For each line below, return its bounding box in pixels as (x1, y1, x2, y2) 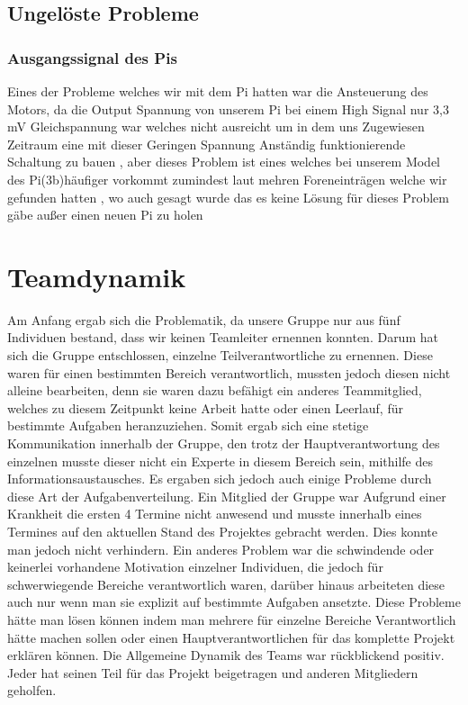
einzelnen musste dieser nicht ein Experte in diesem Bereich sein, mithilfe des (7, 451, 434, 470)
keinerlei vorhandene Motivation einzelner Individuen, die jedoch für (7, 557, 383, 576)
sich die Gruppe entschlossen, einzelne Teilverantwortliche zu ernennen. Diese (7, 346, 433, 365)
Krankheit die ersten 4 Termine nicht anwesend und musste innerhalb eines (7, 504, 422, 523)
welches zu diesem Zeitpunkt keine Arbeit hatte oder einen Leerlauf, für (7, 398, 403, 417)
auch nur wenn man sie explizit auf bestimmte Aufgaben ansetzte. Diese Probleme (7, 592, 461, 611)
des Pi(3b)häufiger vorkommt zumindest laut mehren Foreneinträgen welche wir (7, 169, 447, 188)
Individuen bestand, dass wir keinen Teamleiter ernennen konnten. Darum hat (7, 328, 438, 347)
